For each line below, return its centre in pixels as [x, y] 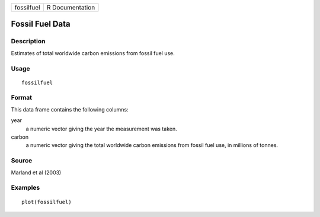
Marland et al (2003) [36, 173]
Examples [25, 188]
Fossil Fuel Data [41, 24]
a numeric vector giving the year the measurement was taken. [101, 129]
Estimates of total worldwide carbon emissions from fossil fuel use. [93, 53]
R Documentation [71, 7]
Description [28, 42]
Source [22, 161]
